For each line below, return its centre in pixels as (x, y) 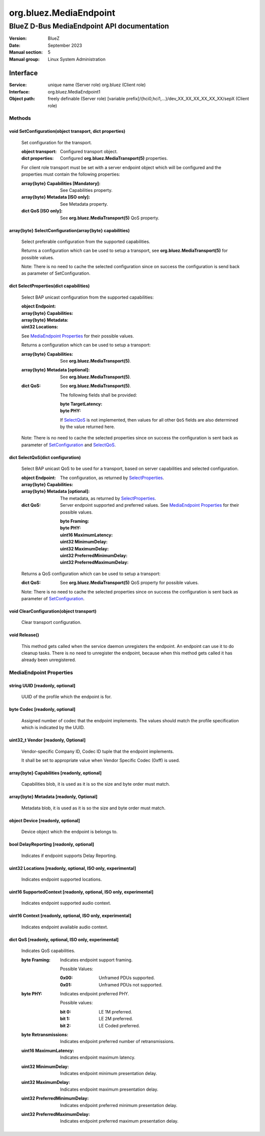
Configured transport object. (89, 151)
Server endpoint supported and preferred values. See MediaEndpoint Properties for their (150, 505)
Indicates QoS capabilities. (48, 951)
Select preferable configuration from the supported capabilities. (86, 242)
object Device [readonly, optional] (45, 820)
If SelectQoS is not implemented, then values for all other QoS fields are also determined (149, 420)
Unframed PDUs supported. (127, 978)
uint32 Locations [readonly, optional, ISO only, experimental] (73, 868)
